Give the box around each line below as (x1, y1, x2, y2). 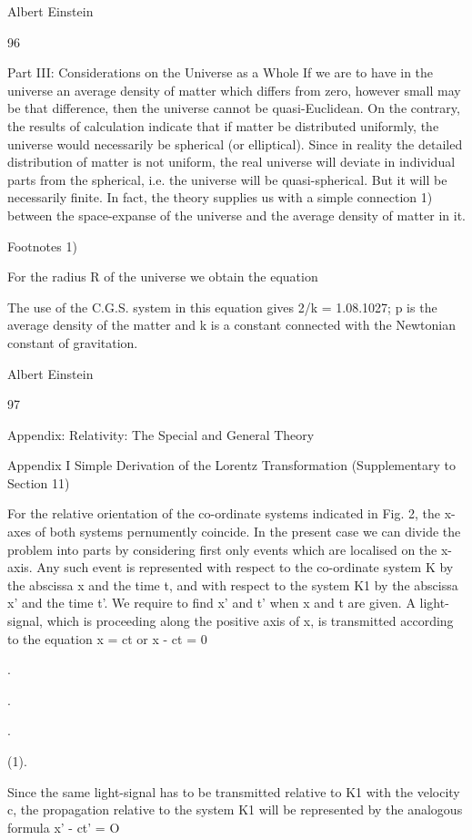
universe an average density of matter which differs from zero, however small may (7, 80, 461, 99)
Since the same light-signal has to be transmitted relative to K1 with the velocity (7, 782, 460, 801)
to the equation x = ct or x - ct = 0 (7, 629, 207, 648)
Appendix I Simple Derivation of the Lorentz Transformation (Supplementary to (7, 456, 457, 475)
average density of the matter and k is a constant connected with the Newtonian (7, 315, 456, 334)
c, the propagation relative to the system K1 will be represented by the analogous (7, 800, 463, 819)
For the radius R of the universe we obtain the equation (7, 267, 318, 286)
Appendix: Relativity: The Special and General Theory (7, 425, 315, 444)
